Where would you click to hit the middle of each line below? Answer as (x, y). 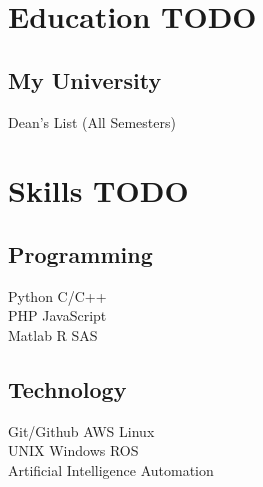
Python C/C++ (57, 295)
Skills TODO (98, 190)
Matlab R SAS (53, 334)
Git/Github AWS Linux (81, 430)
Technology (67, 388)
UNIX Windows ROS (73, 450)
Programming (80, 253)
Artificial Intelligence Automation (111, 469)
